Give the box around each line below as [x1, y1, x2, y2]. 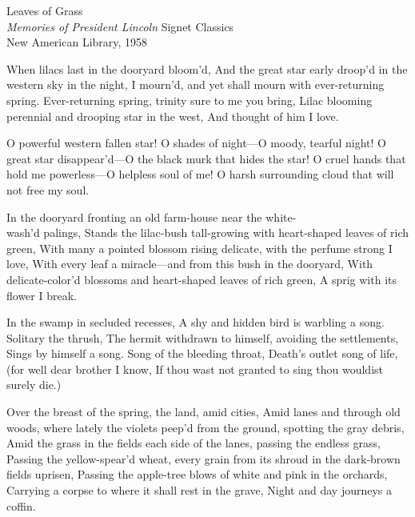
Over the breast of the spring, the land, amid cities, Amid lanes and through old [6, 403, 401, 420]
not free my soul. [6, 181, 90, 198]
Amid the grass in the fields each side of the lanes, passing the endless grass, [6, 435, 381, 451]
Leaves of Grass [6, 2, 83, 18]
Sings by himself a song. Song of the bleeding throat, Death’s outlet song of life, [6, 345, 398, 362]
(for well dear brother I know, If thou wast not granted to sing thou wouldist [6, 360, 384, 377]
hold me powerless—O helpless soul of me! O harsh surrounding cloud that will [6, 166, 394, 182]
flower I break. [6, 287, 77, 303]
